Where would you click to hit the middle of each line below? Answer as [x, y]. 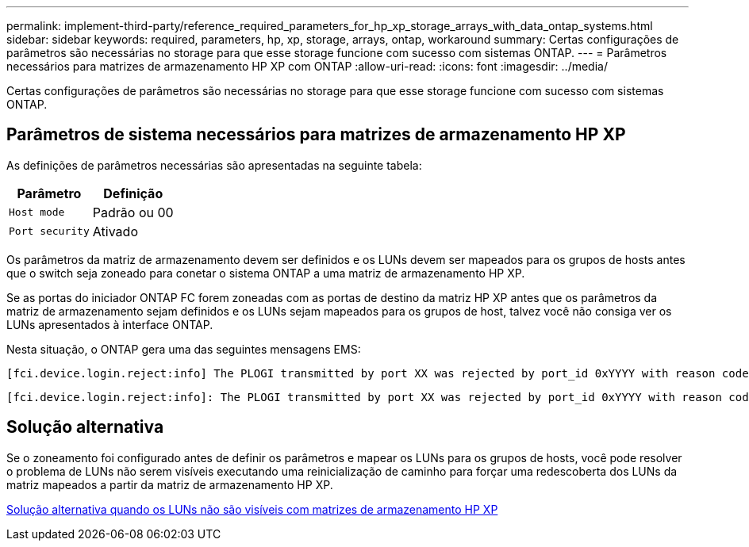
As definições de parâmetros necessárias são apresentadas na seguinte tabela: [214, 165]
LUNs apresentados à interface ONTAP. [110, 324]
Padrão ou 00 [133, 212]
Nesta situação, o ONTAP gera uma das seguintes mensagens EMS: [184, 349]
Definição [133, 193]
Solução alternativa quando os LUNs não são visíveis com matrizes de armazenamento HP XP [252, 509]
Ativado [115, 231]
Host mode [37, 212]
